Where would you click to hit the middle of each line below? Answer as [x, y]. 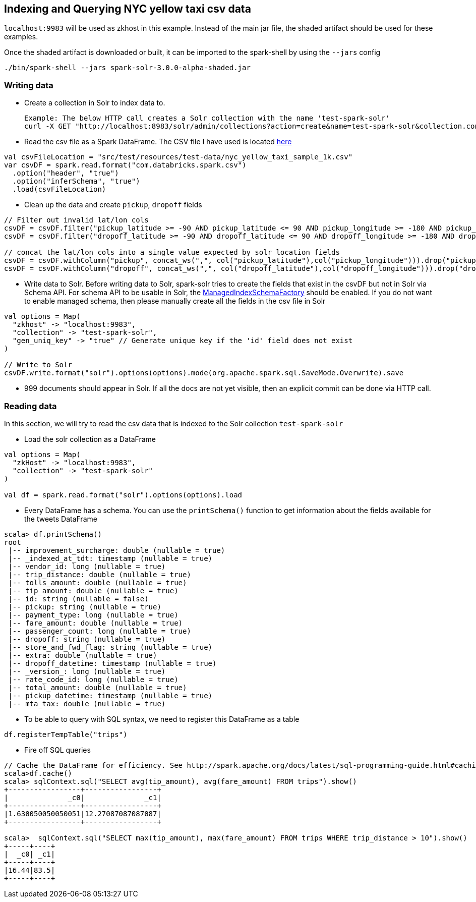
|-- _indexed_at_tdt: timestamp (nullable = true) [110, 558]
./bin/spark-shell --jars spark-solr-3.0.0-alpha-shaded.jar [127, 68]
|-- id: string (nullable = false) [78, 599]
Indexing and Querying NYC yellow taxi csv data [128, 9]
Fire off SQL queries [57, 750]
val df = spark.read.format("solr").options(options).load [123, 495]
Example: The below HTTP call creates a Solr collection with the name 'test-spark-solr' [207, 118]
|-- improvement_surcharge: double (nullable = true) [117, 550]
